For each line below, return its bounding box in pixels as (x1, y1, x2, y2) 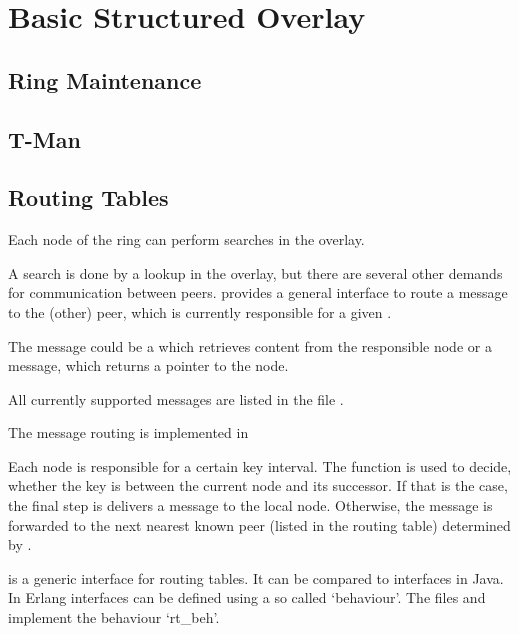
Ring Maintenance (8, 64, 202, 95)
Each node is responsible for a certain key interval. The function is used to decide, (8, 455, 512, 476)
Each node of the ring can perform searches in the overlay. (8, 229, 365, 250)
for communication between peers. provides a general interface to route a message (8, 282, 508, 303)
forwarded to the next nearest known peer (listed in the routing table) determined (8, 514, 511, 535)
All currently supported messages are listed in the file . (8, 388, 344, 409)
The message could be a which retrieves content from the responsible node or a (8, 335, 492, 356)
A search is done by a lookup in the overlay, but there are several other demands (8, 262, 503, 283)
